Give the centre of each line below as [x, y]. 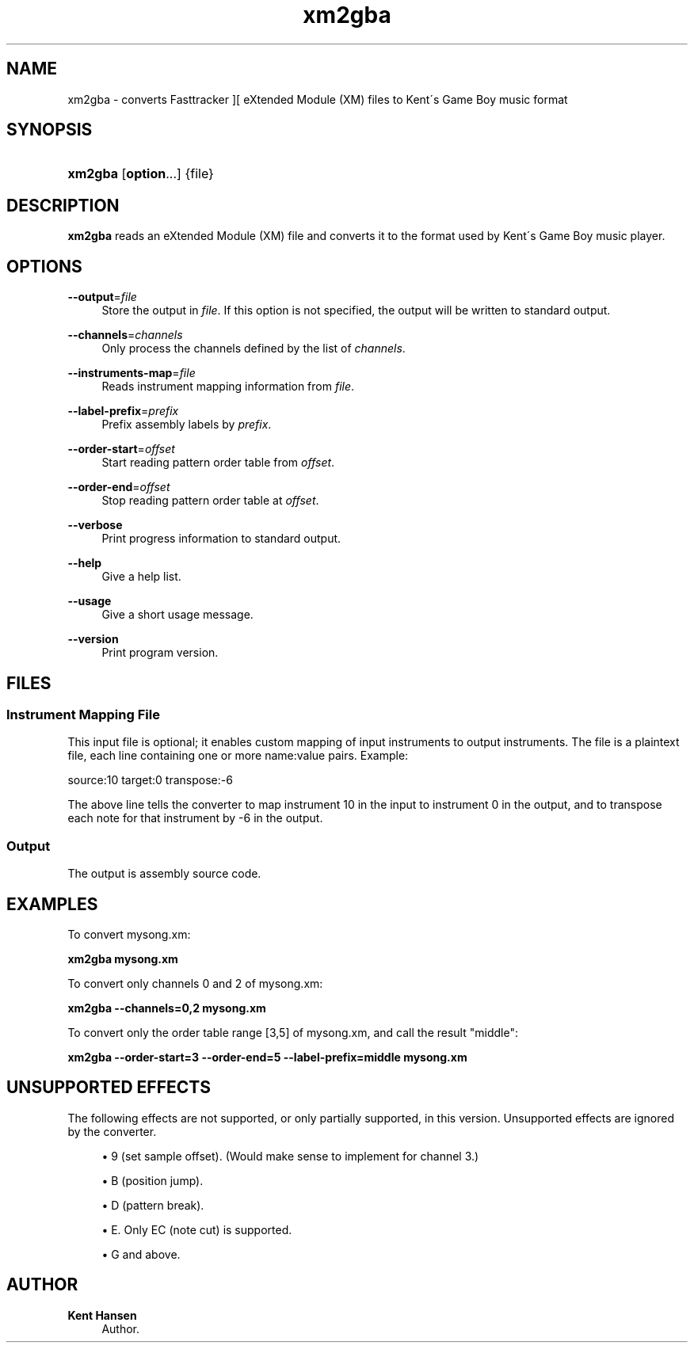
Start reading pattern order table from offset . [218, 463]
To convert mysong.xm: [129, 934]
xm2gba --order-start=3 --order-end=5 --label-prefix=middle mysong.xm [267, 1057]
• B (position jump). [153, 1180]
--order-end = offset [119, 487]
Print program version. [160, 653]
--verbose [95, 525]
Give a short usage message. [177, 615]
